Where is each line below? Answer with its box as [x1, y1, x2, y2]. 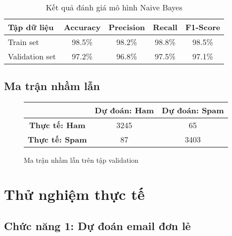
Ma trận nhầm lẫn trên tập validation [24, 155, 139, 165]
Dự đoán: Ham [94, 104, 154, 116]
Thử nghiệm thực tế [4, 184, 145, 204]
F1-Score [185, 21, 221, 33]
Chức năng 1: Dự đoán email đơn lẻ [4, 218, 191, 233]
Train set [8, 36, 39, 47]
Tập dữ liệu [8, 21, 54, 33]
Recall [153, 21, 178, 33]
